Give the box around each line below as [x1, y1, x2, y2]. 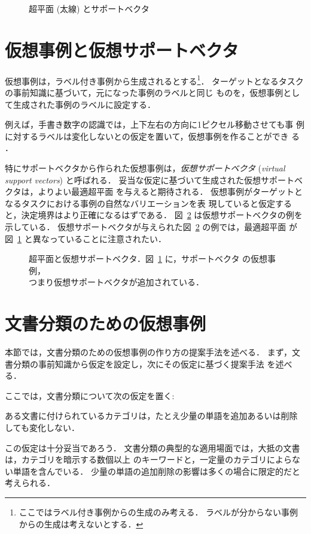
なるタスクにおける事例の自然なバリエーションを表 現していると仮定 [5, 197, 275, 209]
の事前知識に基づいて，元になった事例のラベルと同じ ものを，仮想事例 [5, 86, 283, 98]
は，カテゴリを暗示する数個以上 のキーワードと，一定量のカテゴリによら [5, 453, 292, 466]
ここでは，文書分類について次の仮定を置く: [5, 389, 175, 402]
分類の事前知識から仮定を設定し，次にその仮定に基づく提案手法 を [13, 357, 276, 370]
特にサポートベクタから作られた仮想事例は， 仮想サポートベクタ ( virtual [5, 161, 285, 174]
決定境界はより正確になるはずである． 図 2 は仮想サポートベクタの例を [21, 209, 303, 221]
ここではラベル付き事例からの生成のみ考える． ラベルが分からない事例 [19, 505, 298, 518]
